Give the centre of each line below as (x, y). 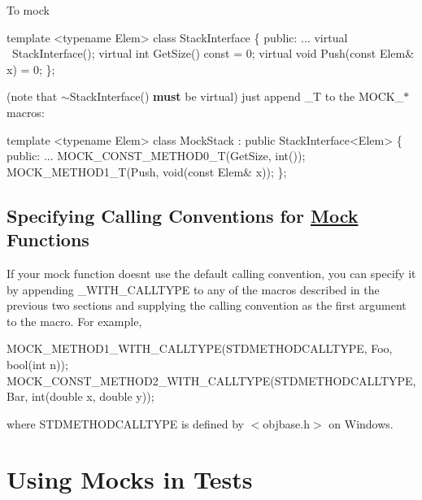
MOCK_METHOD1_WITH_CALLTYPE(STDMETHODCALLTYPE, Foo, (200, 348)
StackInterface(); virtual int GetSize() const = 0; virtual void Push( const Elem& (213, 53)
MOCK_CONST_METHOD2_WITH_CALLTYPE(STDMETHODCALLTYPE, (211, 380)
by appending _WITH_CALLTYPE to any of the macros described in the (193, 289)
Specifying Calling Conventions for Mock (183, 215)
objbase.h (286, 423)
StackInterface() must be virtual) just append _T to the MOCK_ (237, 96)
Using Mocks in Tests (130, 479)
